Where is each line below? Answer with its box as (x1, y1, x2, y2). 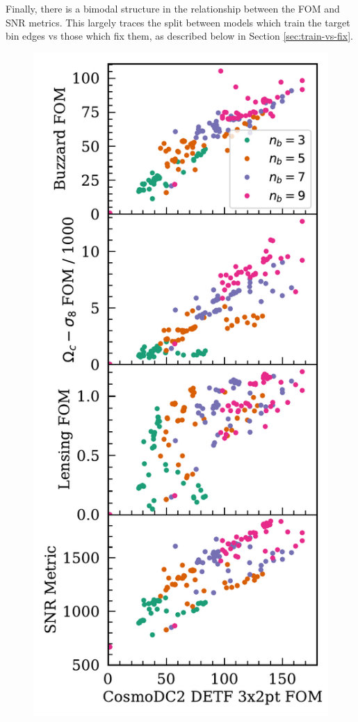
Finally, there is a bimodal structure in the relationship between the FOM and (6, 1, 340, 15)
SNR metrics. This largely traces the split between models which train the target (6, 15, 350, 29)
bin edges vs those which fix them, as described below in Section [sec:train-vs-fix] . (6, 29, 353, 43)
